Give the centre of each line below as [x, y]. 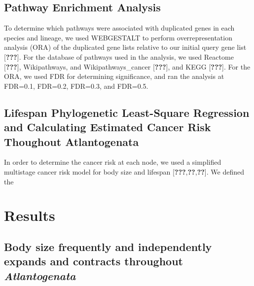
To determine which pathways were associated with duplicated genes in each [119, 28]
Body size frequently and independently [108, 246]
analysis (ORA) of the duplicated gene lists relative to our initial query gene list [125, 47]
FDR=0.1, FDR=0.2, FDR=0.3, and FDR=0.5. [76, 86]
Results [30, 215]
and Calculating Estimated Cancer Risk [108, 127]
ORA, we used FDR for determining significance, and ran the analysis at [114, 76]
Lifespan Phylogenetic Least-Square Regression [127, 112]
